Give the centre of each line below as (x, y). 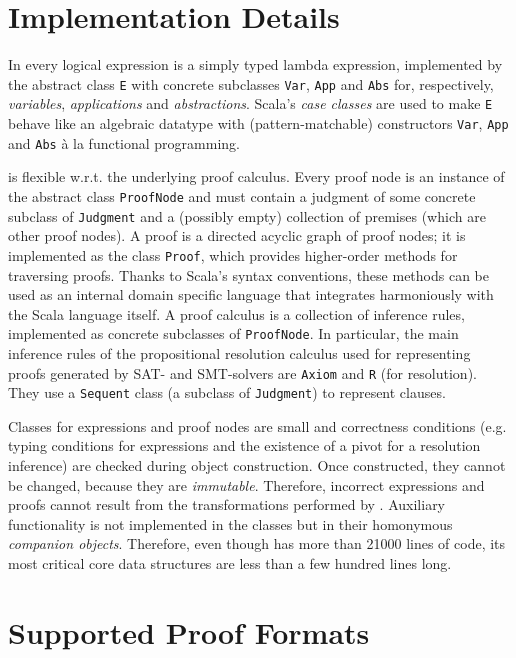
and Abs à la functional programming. (124, 142)
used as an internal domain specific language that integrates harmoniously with (251, 294)
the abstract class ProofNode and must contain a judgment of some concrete (242, 195)
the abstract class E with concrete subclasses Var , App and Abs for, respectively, (251, 83)
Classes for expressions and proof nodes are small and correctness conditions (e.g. (257, 425)
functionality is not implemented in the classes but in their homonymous (230, 523)
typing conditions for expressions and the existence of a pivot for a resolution (244, 445)
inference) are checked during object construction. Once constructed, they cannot (257, 465)
